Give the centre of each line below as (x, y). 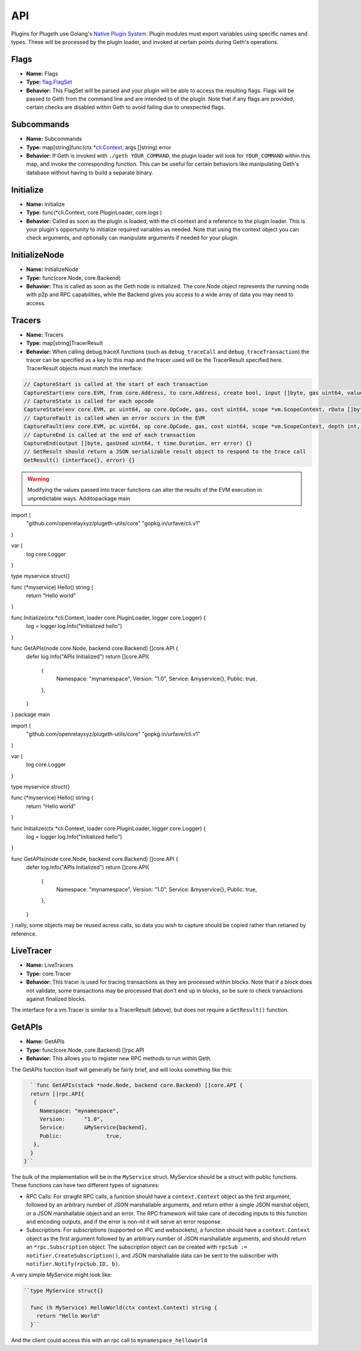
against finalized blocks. (56, 999)
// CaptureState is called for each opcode (89, 401)
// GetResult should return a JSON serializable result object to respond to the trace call (165, 452)
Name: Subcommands (54, 139)
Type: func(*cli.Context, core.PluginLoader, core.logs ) (94, 213)
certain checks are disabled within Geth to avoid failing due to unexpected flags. (126, 107)
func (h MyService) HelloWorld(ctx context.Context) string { (124, 1308)
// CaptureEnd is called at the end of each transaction (110, 435)
